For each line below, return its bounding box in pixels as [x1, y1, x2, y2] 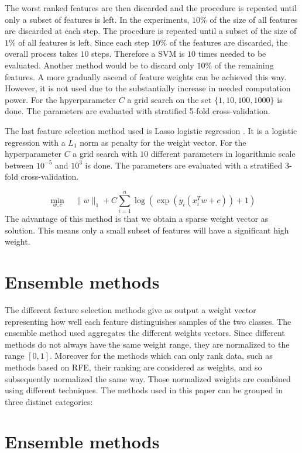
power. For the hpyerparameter [5, 93, 116, 105]
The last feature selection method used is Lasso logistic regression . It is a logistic [5, 124, 297, 136]
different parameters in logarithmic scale [150, 147, 296, 160]
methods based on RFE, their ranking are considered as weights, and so [5, 361, 262, 373]
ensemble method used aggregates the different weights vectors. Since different [5, 327, 285, 339]
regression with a [5, 136, 66, 148]
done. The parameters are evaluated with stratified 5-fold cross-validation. [5, 105, 270, 117]
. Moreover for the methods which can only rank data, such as [50, 349, 273, 362]
